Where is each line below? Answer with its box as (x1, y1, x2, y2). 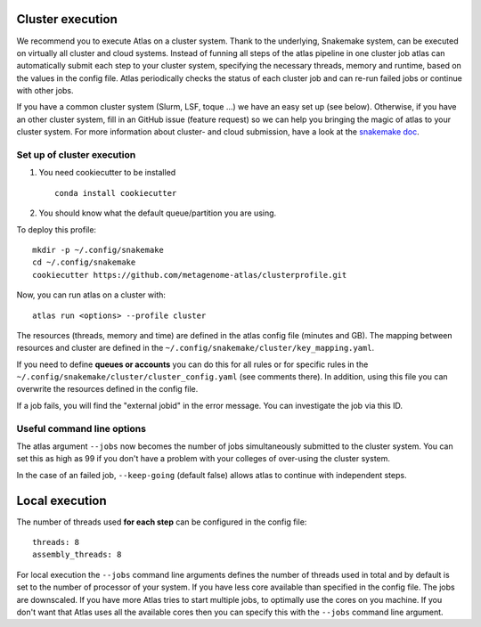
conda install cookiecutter (54, 188, 177, 198)
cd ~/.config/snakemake (32, 257, 136, 267)
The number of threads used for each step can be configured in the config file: (16, 517, 307, 527)
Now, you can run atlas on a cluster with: (16, 289, 167, 300)
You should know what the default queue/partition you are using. (38, 208, 277, 218)
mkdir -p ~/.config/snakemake (32, 245, 165, 255)
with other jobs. (16, 85, 75, 96)
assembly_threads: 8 (32, 550, 122, 560)
